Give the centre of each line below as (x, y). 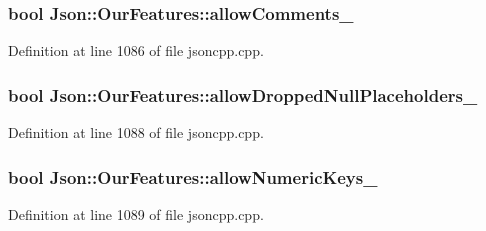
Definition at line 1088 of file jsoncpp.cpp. (136, 132)
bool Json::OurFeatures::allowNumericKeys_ (193, 176)
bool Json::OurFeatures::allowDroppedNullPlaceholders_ (243, 94)
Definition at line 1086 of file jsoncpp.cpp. (136, 50)
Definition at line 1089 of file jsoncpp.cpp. (136, 213)
